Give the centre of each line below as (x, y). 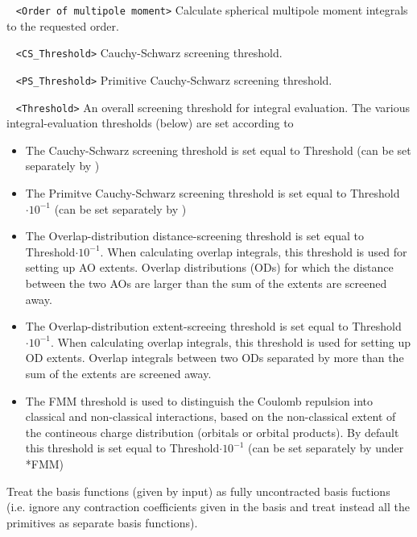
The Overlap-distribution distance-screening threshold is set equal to (195, 236)
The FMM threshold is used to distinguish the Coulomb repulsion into (199, 400)
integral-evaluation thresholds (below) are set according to (150, 123)
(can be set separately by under (326, 448)
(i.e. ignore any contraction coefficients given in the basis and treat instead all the (208, 507)
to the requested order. (63, 25)
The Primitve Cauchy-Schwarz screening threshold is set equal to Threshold (213, 193)
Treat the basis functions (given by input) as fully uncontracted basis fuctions (198, 491)
